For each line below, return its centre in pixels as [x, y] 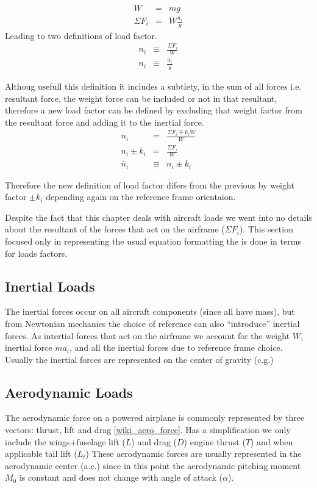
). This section [266, 229]
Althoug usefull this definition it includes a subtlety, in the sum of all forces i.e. [153, 86]
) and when [272, 441]
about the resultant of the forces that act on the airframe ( [115, 229]
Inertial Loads [50, 286]
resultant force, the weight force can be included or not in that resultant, [141, 98]
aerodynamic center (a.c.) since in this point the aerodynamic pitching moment [153, 465]
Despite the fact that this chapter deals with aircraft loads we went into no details [158, 217]
